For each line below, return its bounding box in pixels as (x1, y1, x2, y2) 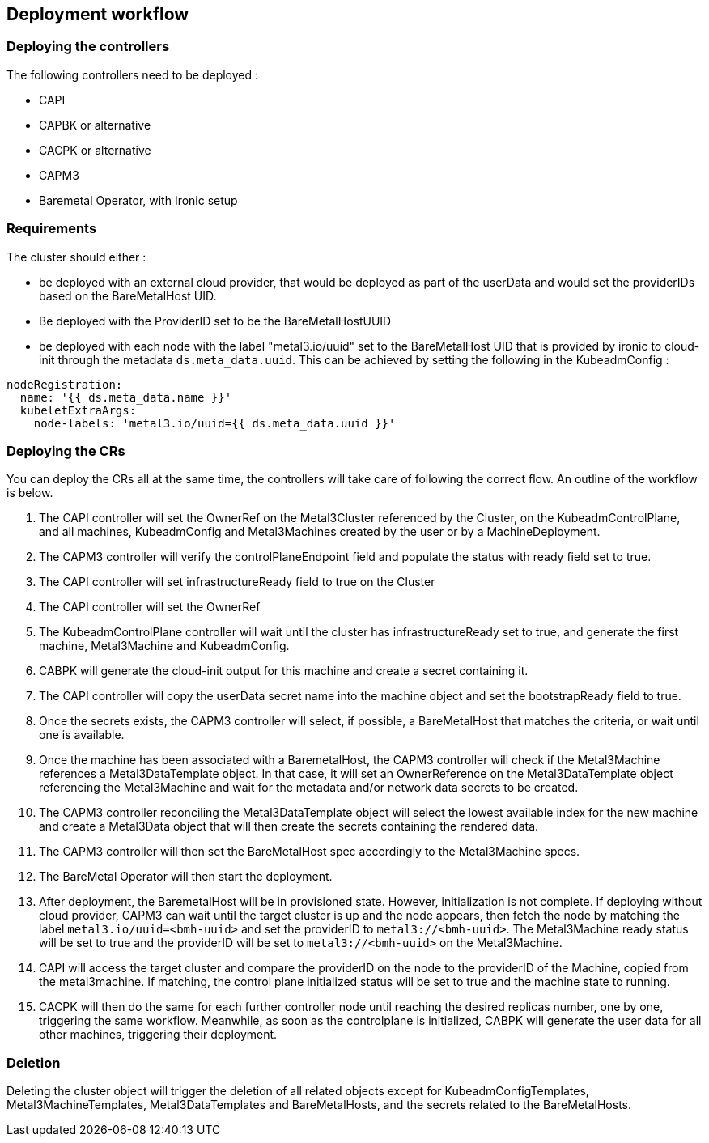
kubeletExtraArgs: (19, 403, 137, 417)
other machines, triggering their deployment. (39, 1027, 278, 1042)
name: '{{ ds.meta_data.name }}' (19, 390, 232, 404)
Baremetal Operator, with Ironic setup (39, 193, 238, 207)
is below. (6, 486, 53, 500)
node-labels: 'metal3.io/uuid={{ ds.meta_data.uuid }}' (33, 416, 396, 430)
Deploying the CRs (6, 442, 125, 459)
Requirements (6, 220, 97, 237)
